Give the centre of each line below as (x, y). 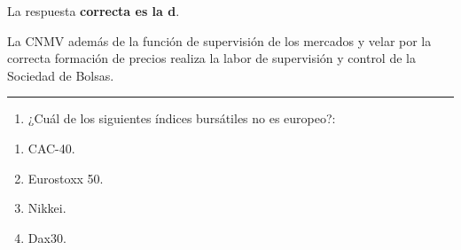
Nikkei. (47, 208)
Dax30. (47, 237)
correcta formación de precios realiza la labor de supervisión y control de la (211, 58)
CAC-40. (51, 148)
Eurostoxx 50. (66, 178)
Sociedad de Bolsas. (61, 75)
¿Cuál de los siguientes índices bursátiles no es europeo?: (182, 118)
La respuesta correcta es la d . (94, 11)
